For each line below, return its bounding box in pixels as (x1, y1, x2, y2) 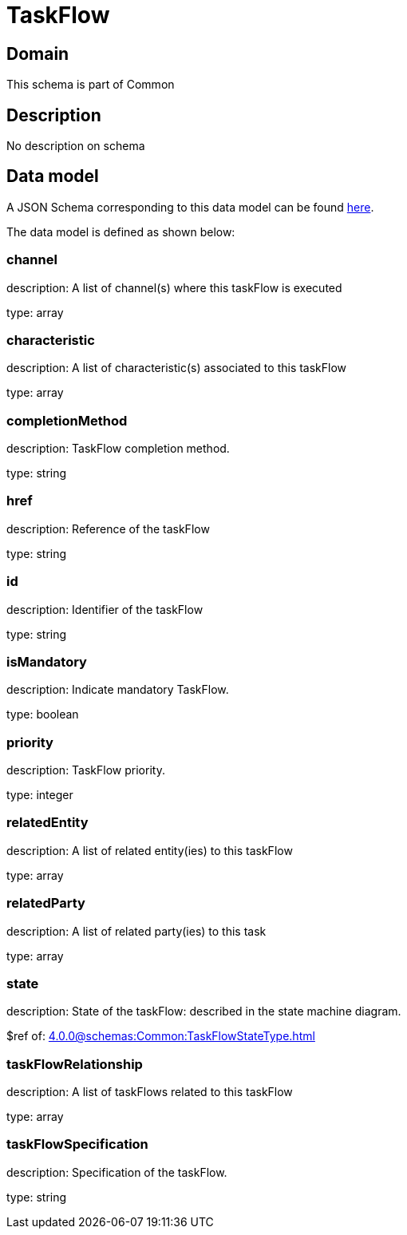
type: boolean (6, 707, 79, 722)
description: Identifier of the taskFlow (6, 602, 203, 616)
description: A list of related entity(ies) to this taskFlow (6, 843, 293, 857)
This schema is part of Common (6, 77, 175, 92)
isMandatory (6, 653, 87, 670)
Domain (6, 43, 69, 64)
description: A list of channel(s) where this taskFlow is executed (6, 280, 342, 295)
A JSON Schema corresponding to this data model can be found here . (6, 200, 374, 214)
